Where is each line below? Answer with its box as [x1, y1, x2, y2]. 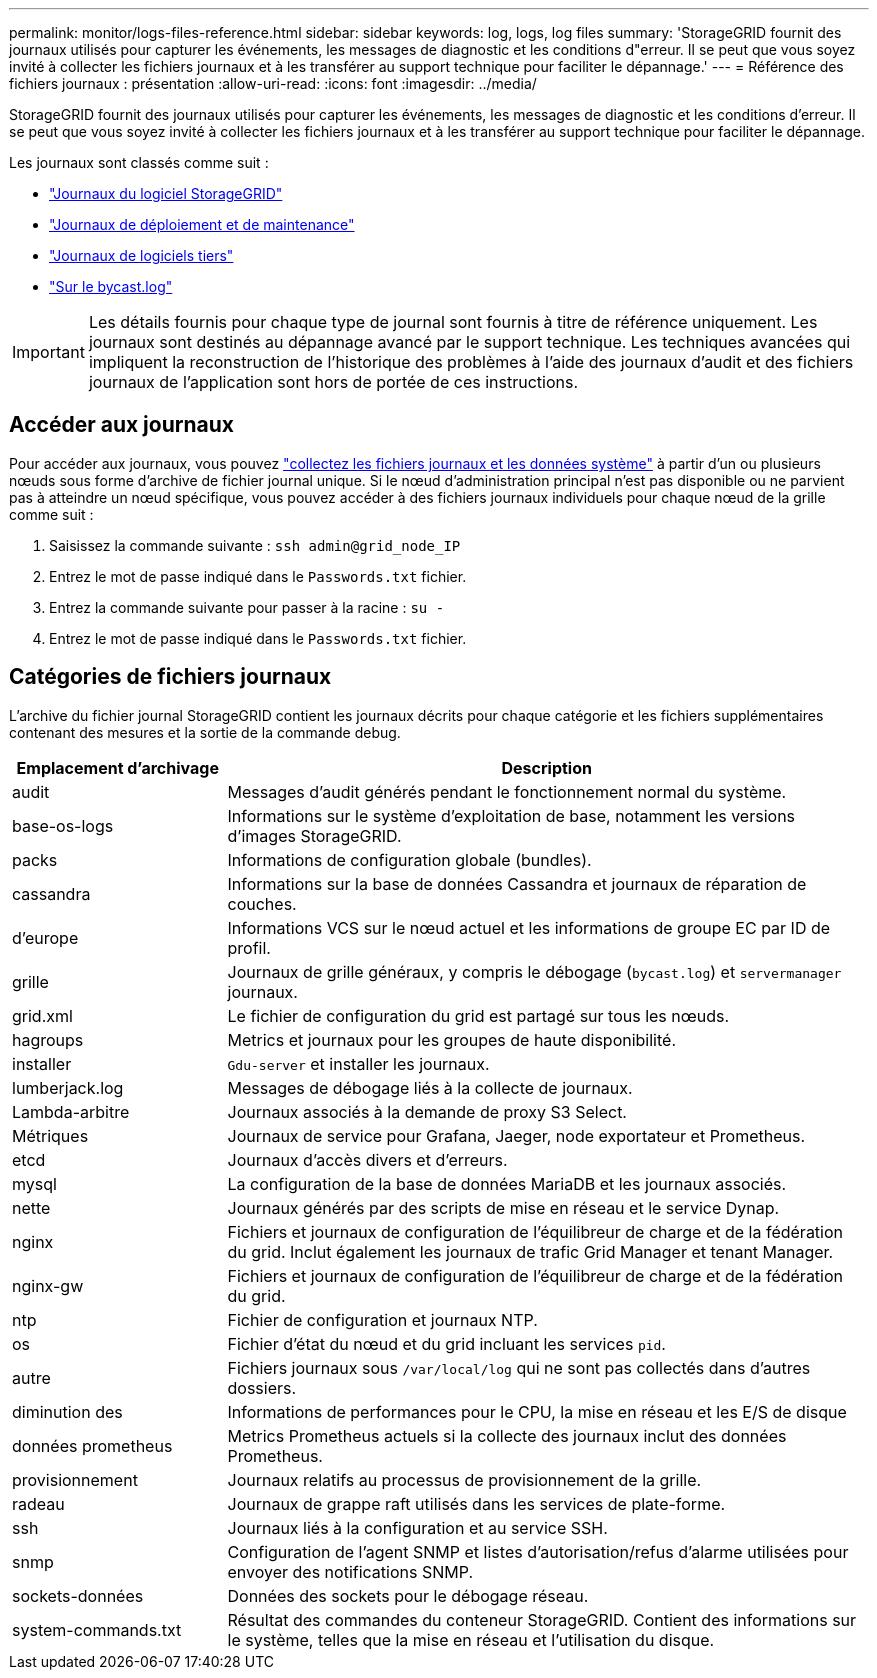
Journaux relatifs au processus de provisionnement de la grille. [227, 1469, 702, 1490]
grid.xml [12, 1005, 73, 1026]
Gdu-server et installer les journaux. [227, 1053, 490, 1074]
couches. [227, 893, 297, 914]
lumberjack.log [12, 1077, 124, 1098]
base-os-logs [12, 815, 114, 836]
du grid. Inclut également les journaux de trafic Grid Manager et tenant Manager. [227, 1241, 834, 1262]
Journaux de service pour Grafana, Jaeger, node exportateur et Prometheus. [227, 1125, 806, 1146]
